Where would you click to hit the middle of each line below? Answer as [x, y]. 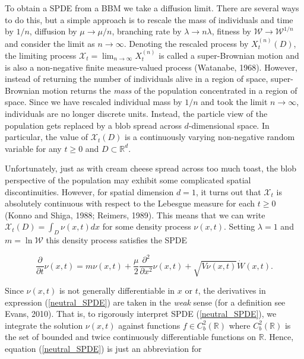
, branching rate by [147, 31]
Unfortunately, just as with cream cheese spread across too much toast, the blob [151, 168]
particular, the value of [47, 137]
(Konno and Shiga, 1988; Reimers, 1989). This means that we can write [135, 215]
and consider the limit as [50, 43]
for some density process [147, 226]
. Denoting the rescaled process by [186, 43]
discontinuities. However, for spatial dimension [89, 191]
